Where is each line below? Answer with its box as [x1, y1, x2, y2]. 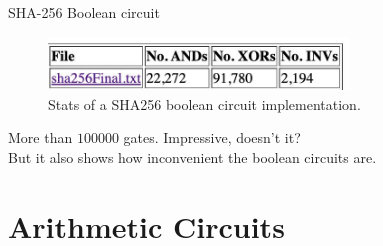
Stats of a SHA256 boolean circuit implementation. [48, 93, 361, 114]
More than [8, 127, 73, 148]
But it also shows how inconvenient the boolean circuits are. [8, 146, 377, 167]
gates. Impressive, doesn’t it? [123, 127, 301, 148]
